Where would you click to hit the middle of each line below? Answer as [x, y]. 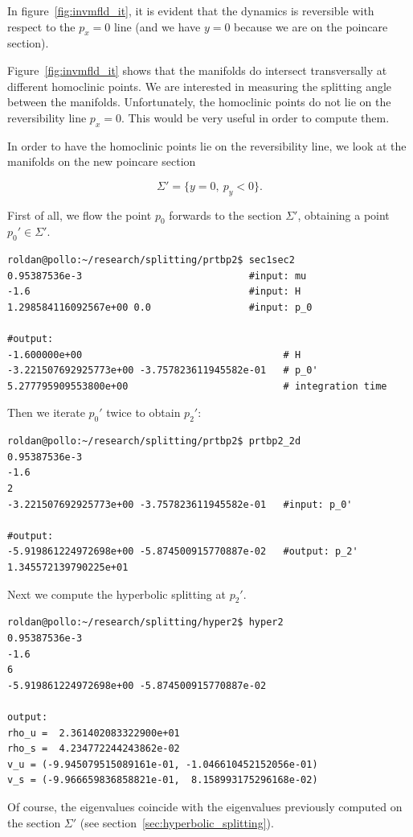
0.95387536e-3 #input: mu [157, 276]
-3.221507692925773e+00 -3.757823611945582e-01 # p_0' [163, 371]
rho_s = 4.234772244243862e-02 [94, 749]
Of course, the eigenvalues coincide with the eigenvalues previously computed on [205, 806]
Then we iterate [46, 412]
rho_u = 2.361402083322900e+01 [94, 733]
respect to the [41, 26]
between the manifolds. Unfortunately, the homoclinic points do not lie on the [199, 102]
